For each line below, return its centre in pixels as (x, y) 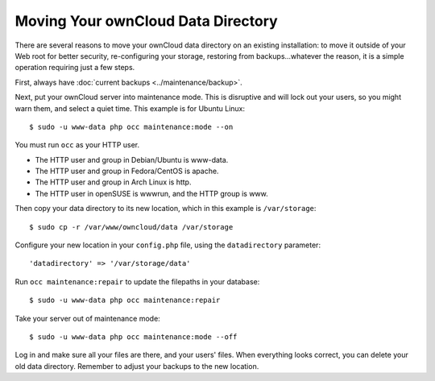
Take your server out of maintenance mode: (87, 318)
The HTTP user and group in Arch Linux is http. (113, 182)
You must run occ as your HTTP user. (77, 145)
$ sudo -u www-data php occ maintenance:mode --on (131, 126)
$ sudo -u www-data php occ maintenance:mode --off (133, 337)
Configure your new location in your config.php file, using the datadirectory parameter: (168, 245)
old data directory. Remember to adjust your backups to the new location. (137, 366)
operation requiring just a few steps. (75, 68)
